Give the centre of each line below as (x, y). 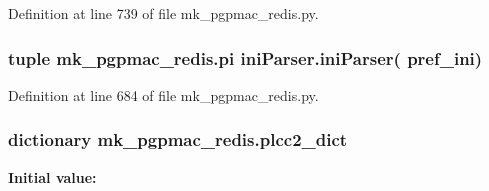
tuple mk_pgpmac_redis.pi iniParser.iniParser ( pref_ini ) (245, 57)
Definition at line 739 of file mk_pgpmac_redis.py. (163, 13)
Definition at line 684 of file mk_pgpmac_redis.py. (163, 94)
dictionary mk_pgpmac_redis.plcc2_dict (178, 139)
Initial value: (52, 176)
